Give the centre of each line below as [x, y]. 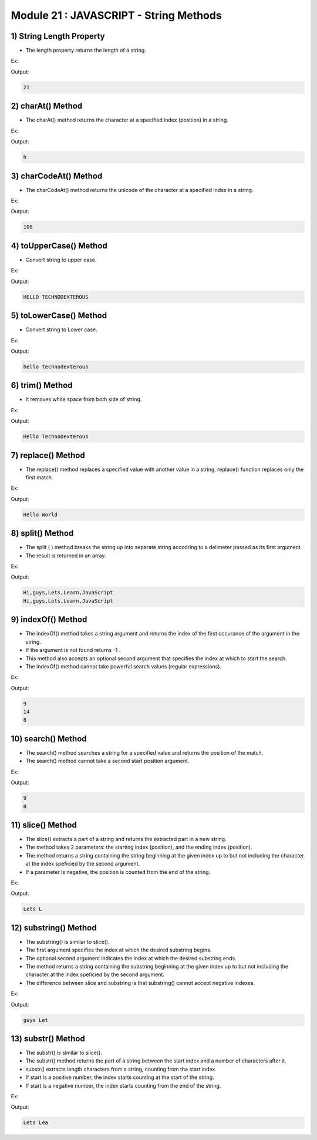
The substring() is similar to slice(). [68, 941]
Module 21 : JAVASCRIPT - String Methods [117, 15]
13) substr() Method [48, 1039]
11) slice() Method [44, 825]
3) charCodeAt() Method [57, 176]
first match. [39, 477]
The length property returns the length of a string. [86, 51]
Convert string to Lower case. [62, 329]
